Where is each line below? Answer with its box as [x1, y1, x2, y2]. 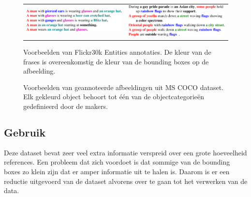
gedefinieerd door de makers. [23, 101, 108, 111]
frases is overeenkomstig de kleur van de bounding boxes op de [23, 56, 209, 66]
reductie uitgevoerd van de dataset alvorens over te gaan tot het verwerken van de [4, 176, 248, 186]
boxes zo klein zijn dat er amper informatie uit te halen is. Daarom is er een [4, 166, 230, 176]
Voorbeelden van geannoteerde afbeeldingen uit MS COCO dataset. [23, 82, 223, 92]
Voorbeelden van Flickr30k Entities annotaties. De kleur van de [23, 46, 211, 57]
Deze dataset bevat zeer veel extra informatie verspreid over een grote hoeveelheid [4, 147, 247, 157]
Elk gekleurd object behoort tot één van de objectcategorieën [23, 91, 205, 102]
